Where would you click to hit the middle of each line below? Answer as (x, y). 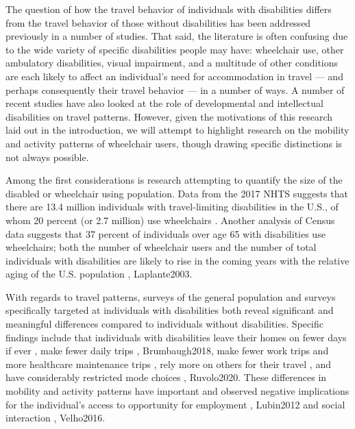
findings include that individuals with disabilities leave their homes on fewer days (176, 337)
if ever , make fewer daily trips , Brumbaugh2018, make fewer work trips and (167, 351)
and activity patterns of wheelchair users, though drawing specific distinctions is (174, 143)
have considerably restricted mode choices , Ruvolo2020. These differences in (166, 377)
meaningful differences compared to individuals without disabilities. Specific (164, 324)
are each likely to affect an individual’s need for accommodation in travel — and (174, 76)
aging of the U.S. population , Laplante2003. (99, 274)
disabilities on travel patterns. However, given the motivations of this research (169, 116)
